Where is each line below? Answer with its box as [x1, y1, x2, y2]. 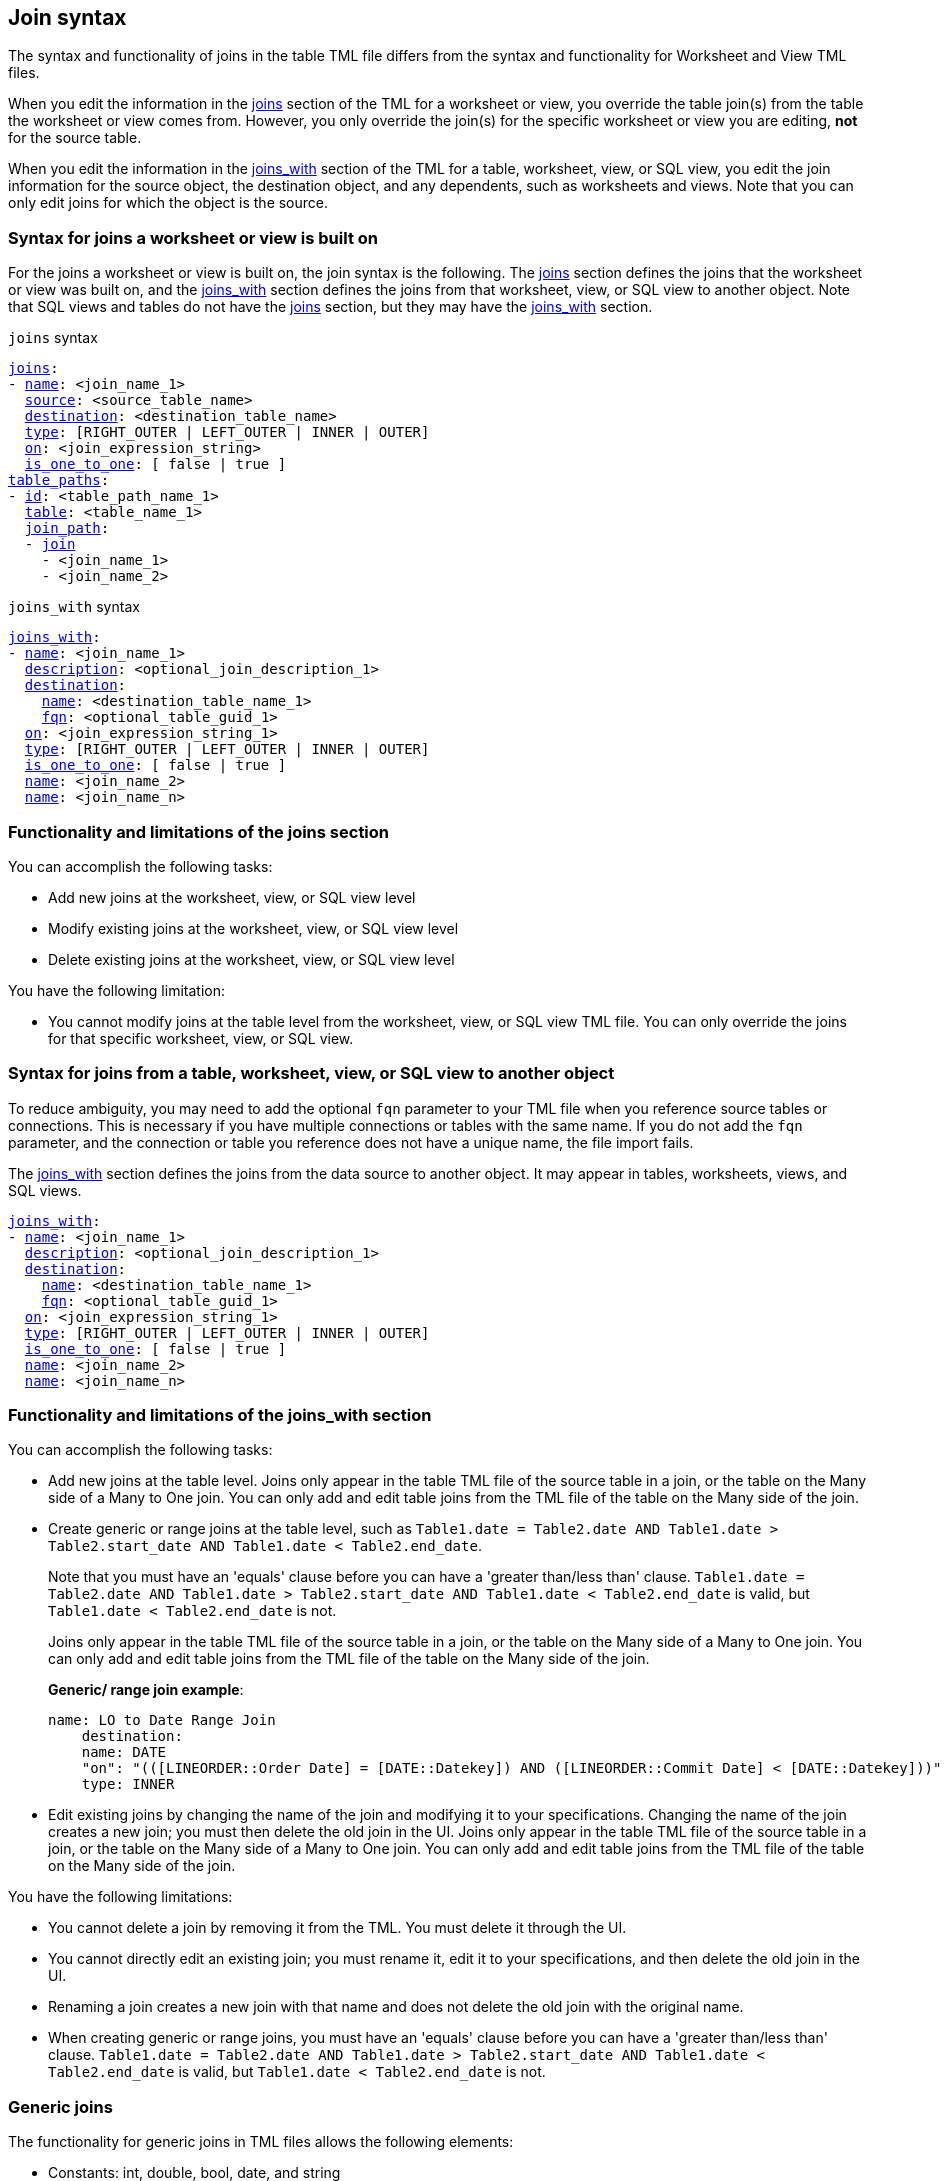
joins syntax [8, 329, 98, 347]
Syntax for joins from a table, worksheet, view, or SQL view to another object [8, 1063, 615, 1084]
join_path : [24, 520, 110, 537]
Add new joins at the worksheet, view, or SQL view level [48, 888, 416, 906]
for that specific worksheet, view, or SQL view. [48, 1029, 354, 1047]
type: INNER [81, 1776, 175, 1793]
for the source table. [8, 129, 142, 147]
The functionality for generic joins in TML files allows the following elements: [8, 2133, 514, 2151]
